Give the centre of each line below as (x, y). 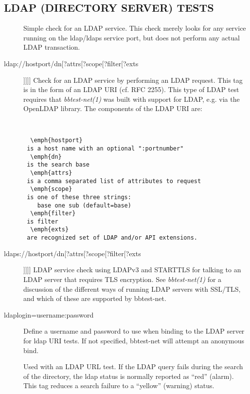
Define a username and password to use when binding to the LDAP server (134, 331)
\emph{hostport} (56, 141)
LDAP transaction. (52, 47)
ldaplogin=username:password (49, 314)
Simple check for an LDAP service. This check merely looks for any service (135, 28)
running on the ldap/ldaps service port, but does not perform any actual (132, 37)
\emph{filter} (53, 214)
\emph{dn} (46, 157)
